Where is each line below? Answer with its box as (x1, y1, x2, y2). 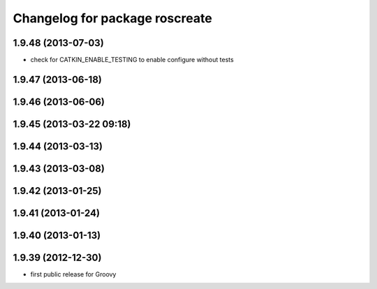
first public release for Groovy (30, 270, 117, 279)
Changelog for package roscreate (13, 10, 212, 26)
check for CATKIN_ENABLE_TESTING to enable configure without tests (30, 56, 234, 64)
